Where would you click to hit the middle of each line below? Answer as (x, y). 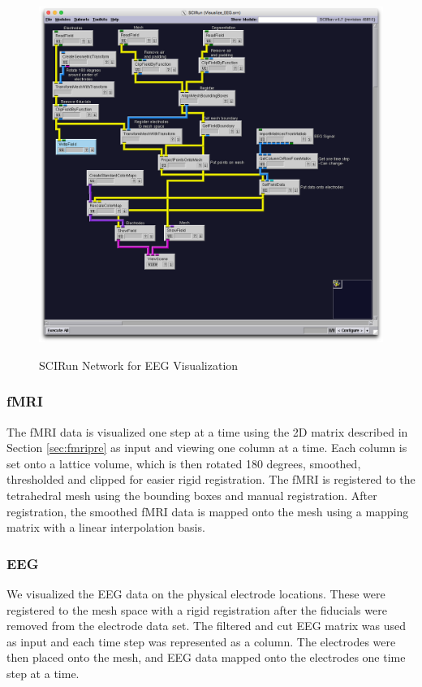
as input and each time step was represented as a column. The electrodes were (201, 641)
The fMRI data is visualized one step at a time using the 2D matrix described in (207, 431)
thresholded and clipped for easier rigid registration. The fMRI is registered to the (211, 479)
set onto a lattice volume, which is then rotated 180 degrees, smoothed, (184, 463)
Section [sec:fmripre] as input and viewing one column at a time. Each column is (207, 448)
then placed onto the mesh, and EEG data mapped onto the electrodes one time (206, 657)
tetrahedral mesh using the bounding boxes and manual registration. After (192, 496)
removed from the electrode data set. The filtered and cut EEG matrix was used (207, 626)
